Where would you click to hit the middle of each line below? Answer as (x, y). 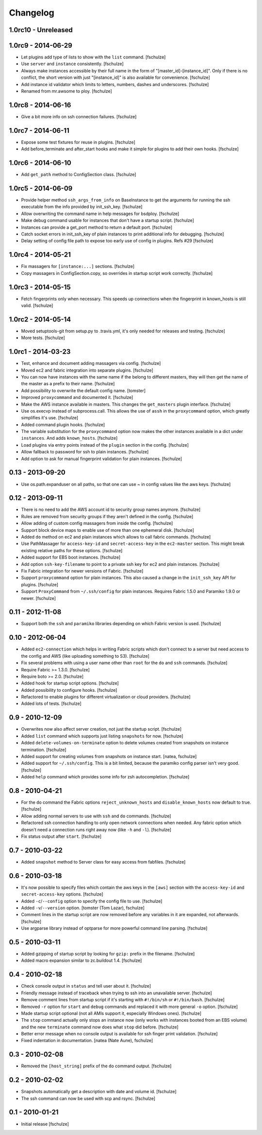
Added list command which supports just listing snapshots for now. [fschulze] (102, 736)
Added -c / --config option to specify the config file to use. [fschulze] (92, 901)
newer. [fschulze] (38, 598)
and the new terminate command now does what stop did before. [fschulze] (100, 1027)
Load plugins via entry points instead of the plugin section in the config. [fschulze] (105, 445)
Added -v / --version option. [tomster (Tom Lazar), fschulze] (83, 908)
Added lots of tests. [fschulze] (51, 703)
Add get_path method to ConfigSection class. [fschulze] (79, 175)
